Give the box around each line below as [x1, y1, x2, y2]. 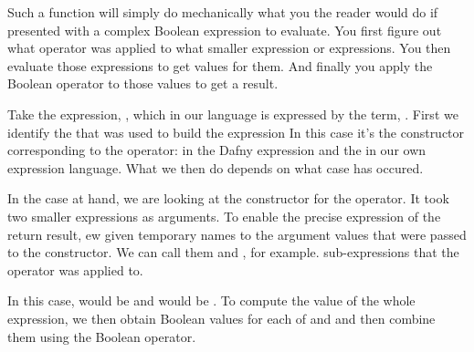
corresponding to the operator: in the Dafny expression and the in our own [7, 140, 427, 160]
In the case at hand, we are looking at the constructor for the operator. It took [7, 189, 449, 208]
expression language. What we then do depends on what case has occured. [7, 158, 424, 177]
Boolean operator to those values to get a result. [7, 74, 279, 93]
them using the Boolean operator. [7, 326, 196, 346]
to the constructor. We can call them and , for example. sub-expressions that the [7, 243, 459, 262]
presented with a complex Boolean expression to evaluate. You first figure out [7, 20, 442, 39]
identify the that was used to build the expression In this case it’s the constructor [7, 122, 465, 141]
